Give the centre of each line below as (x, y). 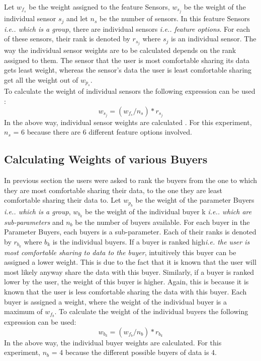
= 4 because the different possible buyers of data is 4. (134, 352)
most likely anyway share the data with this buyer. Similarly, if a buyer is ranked (129, 272)
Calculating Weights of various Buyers (106, 159)
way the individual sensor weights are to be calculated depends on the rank (120, 50)
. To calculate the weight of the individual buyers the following (151, 311)
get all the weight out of (41, 80)
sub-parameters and (34, 222)
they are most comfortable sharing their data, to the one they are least (113, 190)
